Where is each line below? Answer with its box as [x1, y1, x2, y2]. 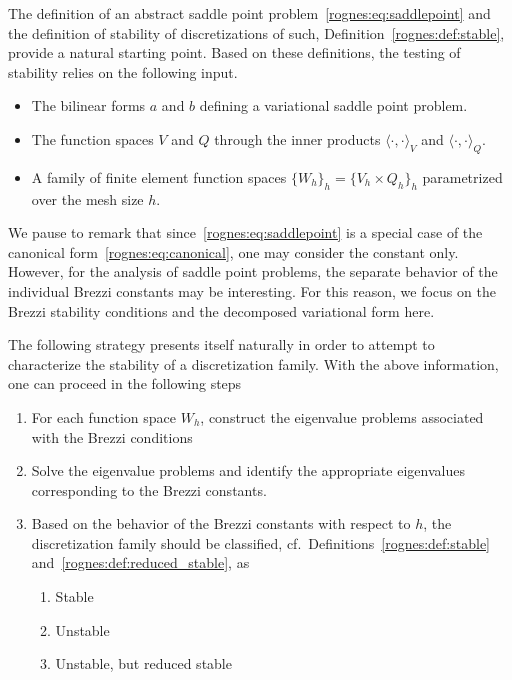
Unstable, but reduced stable [55, 653, 232, 674]
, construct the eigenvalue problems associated [200, 406, 484, 427]
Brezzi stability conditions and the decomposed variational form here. [8, 300, 435, 321]
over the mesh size [31, 188, 144, 209]
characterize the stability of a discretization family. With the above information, [8, 353, 499, 374]
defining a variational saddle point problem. [199, 95, 468, 116]
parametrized [422, 166, 503, 187]
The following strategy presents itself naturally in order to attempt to [8, 334, 435, 355]
